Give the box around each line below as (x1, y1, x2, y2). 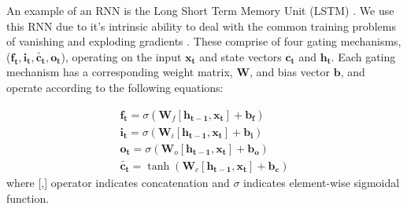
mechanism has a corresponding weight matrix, (6, 64, 233, 80)
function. (6, 189, 50, 206)
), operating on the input (61, 48, 182, 64)
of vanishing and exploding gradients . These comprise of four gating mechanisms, (6, 33, 401, 49)
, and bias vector (250, 64, 331, 80)
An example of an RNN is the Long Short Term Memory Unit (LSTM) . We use (6, 2, 394, 18)
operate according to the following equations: (6, 79, 224, 95)
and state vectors (199, 48, 282, 64)
